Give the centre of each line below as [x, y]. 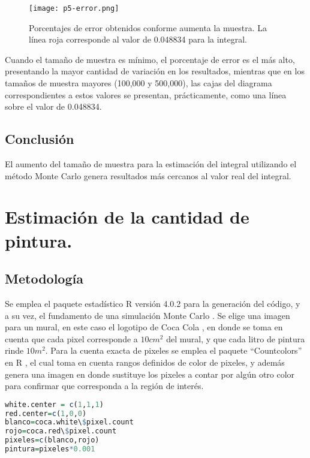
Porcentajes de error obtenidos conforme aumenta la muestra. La [148, 27]
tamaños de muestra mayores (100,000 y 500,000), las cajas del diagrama [139, 83]
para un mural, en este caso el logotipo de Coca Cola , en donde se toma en [144, 327]
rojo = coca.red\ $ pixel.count [61, 431]
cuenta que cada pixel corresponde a [71, 338]
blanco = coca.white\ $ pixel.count [69, 422]
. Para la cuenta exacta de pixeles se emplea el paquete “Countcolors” [174, 350]
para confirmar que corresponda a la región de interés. [104, 386]
